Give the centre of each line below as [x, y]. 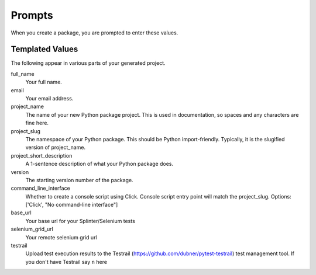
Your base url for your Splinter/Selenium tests [80, 221]
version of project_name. [56, 147]
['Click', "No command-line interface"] [72, 205]
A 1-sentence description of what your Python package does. [99, 164]
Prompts [32, 15]
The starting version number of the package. [80, 180]
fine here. [37, 123]
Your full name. [44, 82]
